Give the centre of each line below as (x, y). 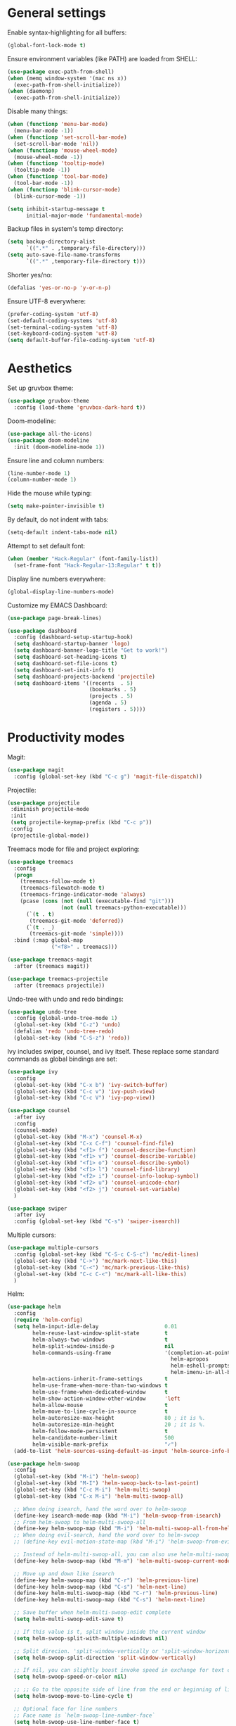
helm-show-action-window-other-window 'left (106, 1399)
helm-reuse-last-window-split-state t (100, 1333)
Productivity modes (66, 738)
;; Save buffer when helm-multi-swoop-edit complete (92, 1613)
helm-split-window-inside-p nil (103, 1346)
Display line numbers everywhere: (57, 579)
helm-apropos (190, 1359)
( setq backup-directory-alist (52, 242)
